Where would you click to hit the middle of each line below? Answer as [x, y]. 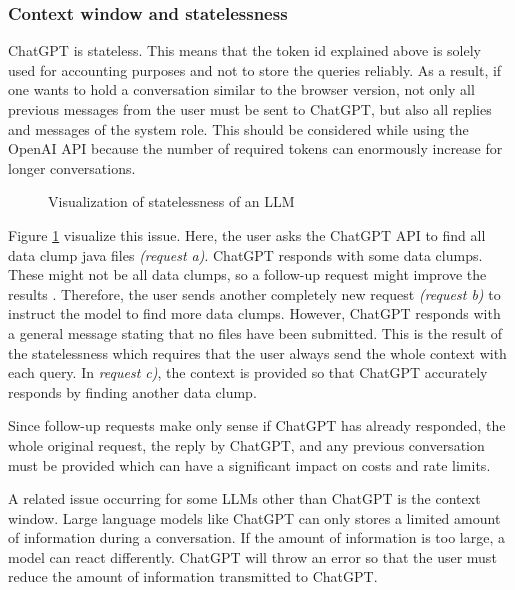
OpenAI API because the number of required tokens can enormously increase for [255, 148]
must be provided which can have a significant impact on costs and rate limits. [249, 464]
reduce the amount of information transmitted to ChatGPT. [193, 576]
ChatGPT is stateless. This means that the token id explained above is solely [244, 50]
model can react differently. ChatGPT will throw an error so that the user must [252, 556]
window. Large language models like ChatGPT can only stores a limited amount [254, 517]
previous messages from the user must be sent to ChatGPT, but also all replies [250, 109]
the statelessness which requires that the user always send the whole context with [257, 352]
